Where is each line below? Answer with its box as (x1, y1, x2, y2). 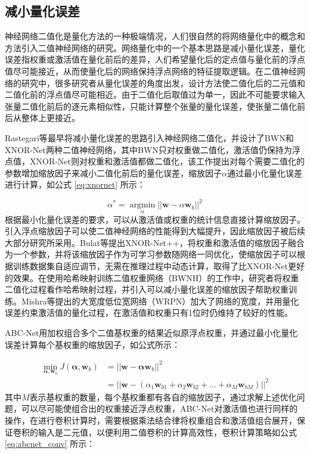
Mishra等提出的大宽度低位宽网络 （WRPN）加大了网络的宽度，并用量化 (21, 294, 299, 307)
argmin (129, 201, 156, 210)
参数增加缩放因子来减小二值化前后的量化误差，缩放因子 (5, 166, 222, 179)
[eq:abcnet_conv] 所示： (5, 437, 95, 450)
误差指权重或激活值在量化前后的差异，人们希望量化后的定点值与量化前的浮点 (5, 53, 305, 66)
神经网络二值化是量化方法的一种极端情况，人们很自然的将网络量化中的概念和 (5, 30, 305, 42)
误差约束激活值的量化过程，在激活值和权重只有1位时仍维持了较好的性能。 (5, 306, 293, 319)
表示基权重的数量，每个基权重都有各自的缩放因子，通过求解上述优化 (29, 390, 297, 403)
